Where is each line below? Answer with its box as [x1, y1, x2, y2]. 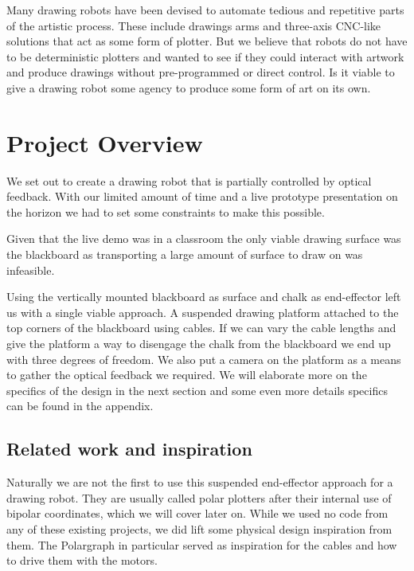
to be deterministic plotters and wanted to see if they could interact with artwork [6, 48, 404, 65]
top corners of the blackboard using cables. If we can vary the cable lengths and [6, 319, 396, 336]
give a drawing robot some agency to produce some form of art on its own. [6, 79, 371, 96]
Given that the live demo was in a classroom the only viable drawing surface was [6, 230, 401, 247]
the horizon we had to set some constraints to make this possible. [6, 203, 325, 220]
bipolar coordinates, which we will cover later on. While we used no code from [6, 505, 389, 522]
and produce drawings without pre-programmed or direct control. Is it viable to [6, 64, 395, 80]
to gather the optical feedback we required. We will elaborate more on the [6, 366, 367, 383]
